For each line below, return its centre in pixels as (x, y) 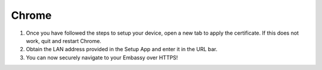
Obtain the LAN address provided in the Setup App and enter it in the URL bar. (122, 49)
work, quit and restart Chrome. (64, 41)
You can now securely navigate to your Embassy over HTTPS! (102, 57)
